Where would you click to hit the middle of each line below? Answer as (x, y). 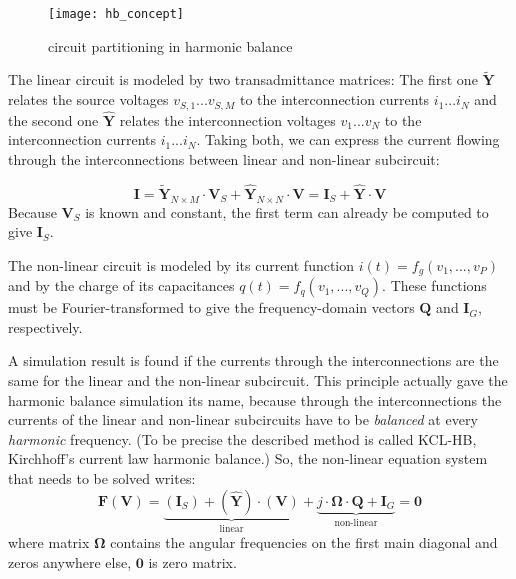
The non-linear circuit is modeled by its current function (181, 264)
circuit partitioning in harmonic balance (170, 45)
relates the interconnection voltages (227, 119)
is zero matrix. (192, 561)
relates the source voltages (88, 99)
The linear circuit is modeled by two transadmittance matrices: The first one (243, 79)
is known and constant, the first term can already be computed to (287, 211)
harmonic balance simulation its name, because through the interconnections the (255, 399)
